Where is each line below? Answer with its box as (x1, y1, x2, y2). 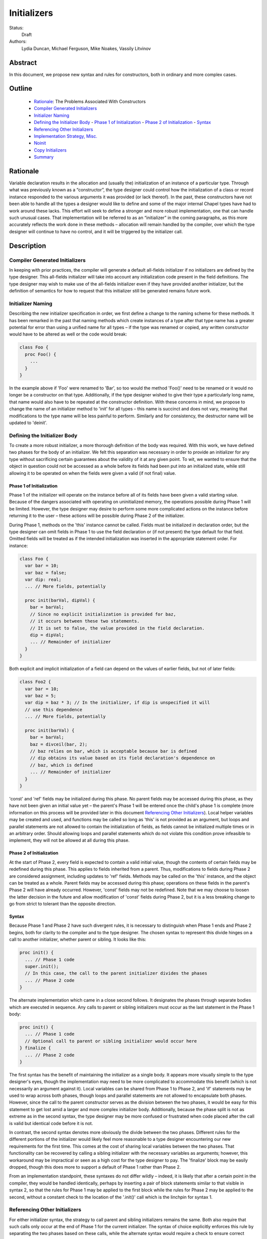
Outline (9, 84, 32, 93)
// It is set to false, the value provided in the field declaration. (30, 625, 205, 631)
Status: (9, 25, 24, 31)
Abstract (9, 58, 37, 67)
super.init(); (25, 964, 59, 969)
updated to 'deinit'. (9, 419, 47, 426)
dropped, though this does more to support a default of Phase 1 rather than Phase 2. (9, 1164, 181, 1170)
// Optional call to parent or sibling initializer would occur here (25, 1038, 197, 1044)
